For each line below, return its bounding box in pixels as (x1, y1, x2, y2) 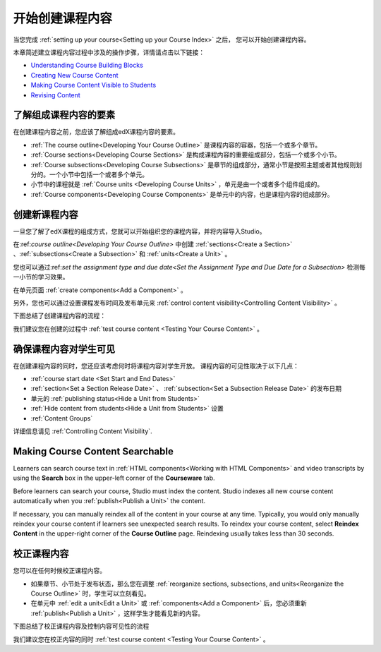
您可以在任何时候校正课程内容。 (13, 567, 106, 575)
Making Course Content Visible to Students (30, 81, 157, 90)
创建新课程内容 (13, 208, 78, 220)
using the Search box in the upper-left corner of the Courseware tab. (13, 473, 215, 483)
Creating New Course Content (30, 71, 119, 79)
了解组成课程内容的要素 (13, 109, 116, 121)
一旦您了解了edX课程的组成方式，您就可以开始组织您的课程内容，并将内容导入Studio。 (13, 227, 266, 236)
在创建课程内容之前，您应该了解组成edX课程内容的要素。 (13, 128, 180, 136)
